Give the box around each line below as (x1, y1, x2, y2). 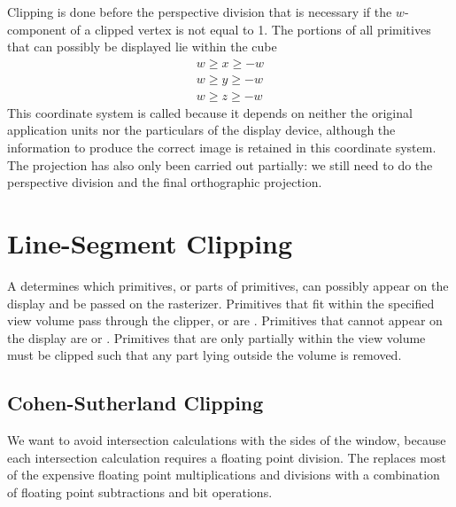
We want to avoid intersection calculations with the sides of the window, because (7, 431, 446, 449)
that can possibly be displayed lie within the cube (7, 37, 277, 56)
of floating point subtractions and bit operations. (7, 482, 273, 501)
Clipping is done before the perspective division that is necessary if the (7, 3, 392, 20)
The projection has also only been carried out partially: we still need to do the (7, 155, 433, 174)
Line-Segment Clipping (7, 225, 293, 261)
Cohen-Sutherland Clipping (7, 389, 264, 417)
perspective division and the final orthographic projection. (7, 173, 322, 191)
